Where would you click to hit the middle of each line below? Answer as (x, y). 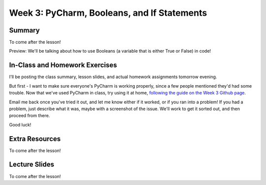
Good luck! (20, 124)
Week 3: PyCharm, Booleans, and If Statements (108, 13)
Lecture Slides (32, 165)
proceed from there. (30, 116)
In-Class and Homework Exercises (63, 65)
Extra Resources (35, 139)
